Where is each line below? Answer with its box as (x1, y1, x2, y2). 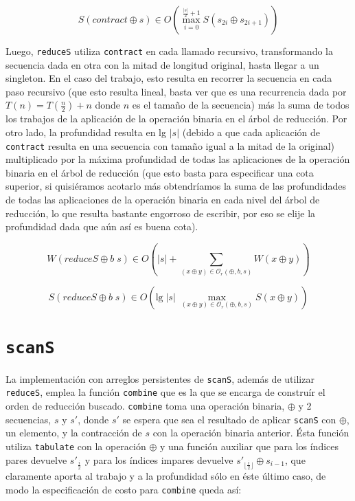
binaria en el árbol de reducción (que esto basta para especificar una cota (5, 165, 314, 179)
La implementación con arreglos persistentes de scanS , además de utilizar (5, 371, 314, 386)
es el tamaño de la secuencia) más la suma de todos (132, 98, 350, 112)
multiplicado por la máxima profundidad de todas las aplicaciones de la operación (5, 152, 350, 166)
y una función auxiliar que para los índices (159, 439, 339, 454)
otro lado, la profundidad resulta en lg (5, 125, 166, 140)
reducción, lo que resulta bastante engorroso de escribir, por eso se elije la (5, 205, 316, 220)
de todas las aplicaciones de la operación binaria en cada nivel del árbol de (5, 192, 320, 207)
